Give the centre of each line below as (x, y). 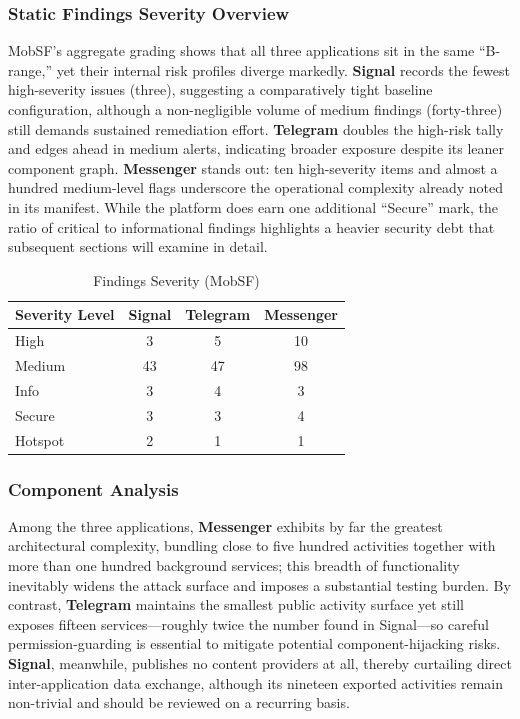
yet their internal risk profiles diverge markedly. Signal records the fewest (283, 69)
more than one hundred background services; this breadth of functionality (234, 565)
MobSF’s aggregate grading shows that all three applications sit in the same (241, 50)
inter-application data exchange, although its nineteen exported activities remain (255, 682)
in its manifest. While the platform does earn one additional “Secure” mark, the (253, 206)
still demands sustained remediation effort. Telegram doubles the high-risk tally (256, 128)
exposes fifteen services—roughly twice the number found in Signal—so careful (248, 623)
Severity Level (65, 314)
